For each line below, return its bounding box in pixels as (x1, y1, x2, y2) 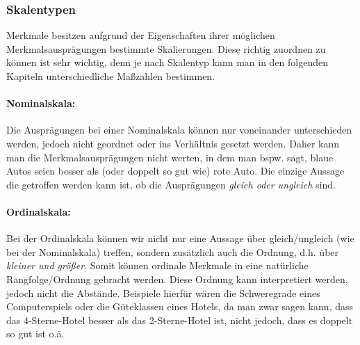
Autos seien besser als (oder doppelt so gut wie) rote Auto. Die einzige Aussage (6, 163, 345, 178)
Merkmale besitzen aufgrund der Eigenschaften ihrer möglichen (6, 28, 275, 42)
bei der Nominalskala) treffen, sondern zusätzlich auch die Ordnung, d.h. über (6, 244, 339, 259)
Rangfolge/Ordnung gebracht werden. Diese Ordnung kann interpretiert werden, (6, 271, 348, 286)
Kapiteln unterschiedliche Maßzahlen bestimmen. (6, 69, 215, 83)
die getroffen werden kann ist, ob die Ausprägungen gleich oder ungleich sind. (6, 177, 336, 191)
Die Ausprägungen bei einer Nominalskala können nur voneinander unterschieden (6, 122, 352, 137)
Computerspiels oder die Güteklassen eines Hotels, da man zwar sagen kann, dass (6, 299, 354, 314)
